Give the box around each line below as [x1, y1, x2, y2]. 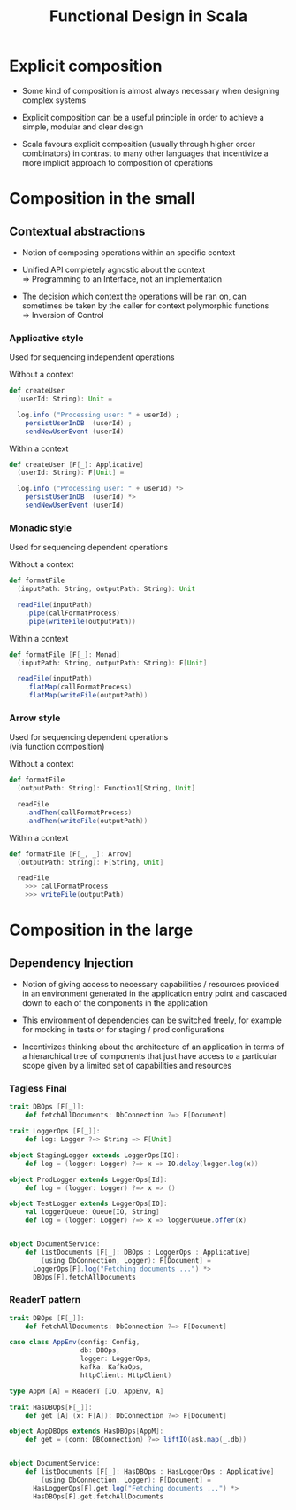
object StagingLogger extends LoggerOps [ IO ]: [9, 1150, 179, 1160]
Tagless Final [9, 1083, 68, 1094]
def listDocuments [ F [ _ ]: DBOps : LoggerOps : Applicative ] [25, 1248, 251, 1257]
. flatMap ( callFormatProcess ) [25, 682, 133, 692]
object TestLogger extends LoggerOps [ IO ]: [9, 1199, 168, 1209]
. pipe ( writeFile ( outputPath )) [25, 617, 137, 626]
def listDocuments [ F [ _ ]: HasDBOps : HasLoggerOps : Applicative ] [25, 1467, 275, 1476]
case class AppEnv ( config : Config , [9, 1338, 140, 1347]
